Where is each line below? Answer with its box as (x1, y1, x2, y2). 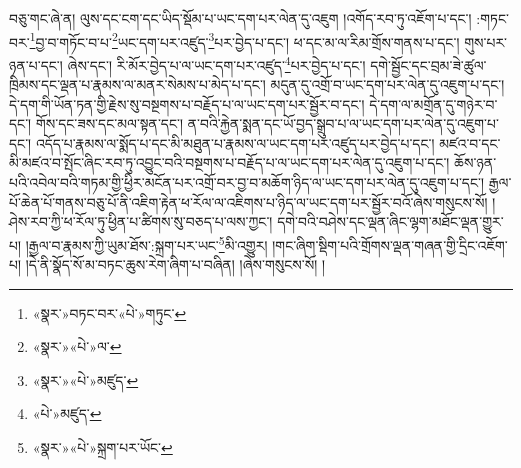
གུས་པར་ (464, 31, 508, 52)
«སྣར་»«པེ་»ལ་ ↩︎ (32, 336, 122, 357)
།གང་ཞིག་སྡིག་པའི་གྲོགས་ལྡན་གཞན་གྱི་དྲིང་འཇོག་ (272, 234, 508, 255)
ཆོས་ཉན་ (454, 152, 497, 173)
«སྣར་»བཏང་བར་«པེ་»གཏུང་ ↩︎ (32, 302, 187, 323)
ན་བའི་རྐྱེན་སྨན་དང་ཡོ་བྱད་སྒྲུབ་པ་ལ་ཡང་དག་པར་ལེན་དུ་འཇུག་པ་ (187, 113, 499, 134)
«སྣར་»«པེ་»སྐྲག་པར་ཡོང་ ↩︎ (32, 437, 173, 458)
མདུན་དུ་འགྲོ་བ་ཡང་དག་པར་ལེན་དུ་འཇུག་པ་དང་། (270, 74, 505, 95)
